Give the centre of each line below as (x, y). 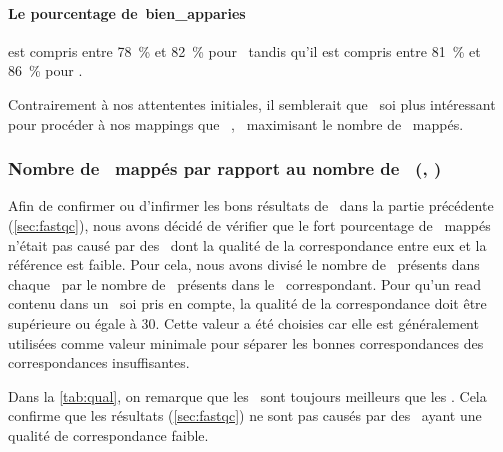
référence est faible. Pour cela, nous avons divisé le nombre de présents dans (244, 264)
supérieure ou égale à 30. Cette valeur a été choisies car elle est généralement (243, 322)
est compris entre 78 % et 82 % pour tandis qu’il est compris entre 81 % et (244, 50)
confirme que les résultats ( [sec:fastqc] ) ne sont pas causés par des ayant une (245, 415)
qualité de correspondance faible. (108, 434)
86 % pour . (45, 70)
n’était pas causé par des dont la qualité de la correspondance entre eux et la (247, 244)
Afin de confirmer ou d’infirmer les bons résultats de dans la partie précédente (251, 205)
